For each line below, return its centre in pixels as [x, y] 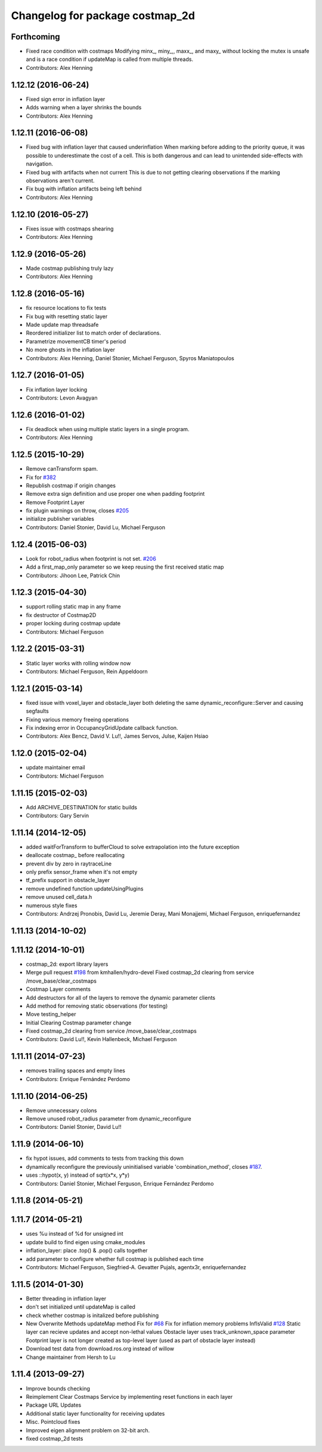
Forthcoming [35, 37]
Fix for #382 [41, 477]
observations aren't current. [60, 180]
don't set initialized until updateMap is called [80, 1307]
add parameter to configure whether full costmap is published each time [115, 1259]
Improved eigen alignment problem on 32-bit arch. [88, 1430]
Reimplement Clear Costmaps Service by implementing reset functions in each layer [129, 1396]
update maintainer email [56, 768]
